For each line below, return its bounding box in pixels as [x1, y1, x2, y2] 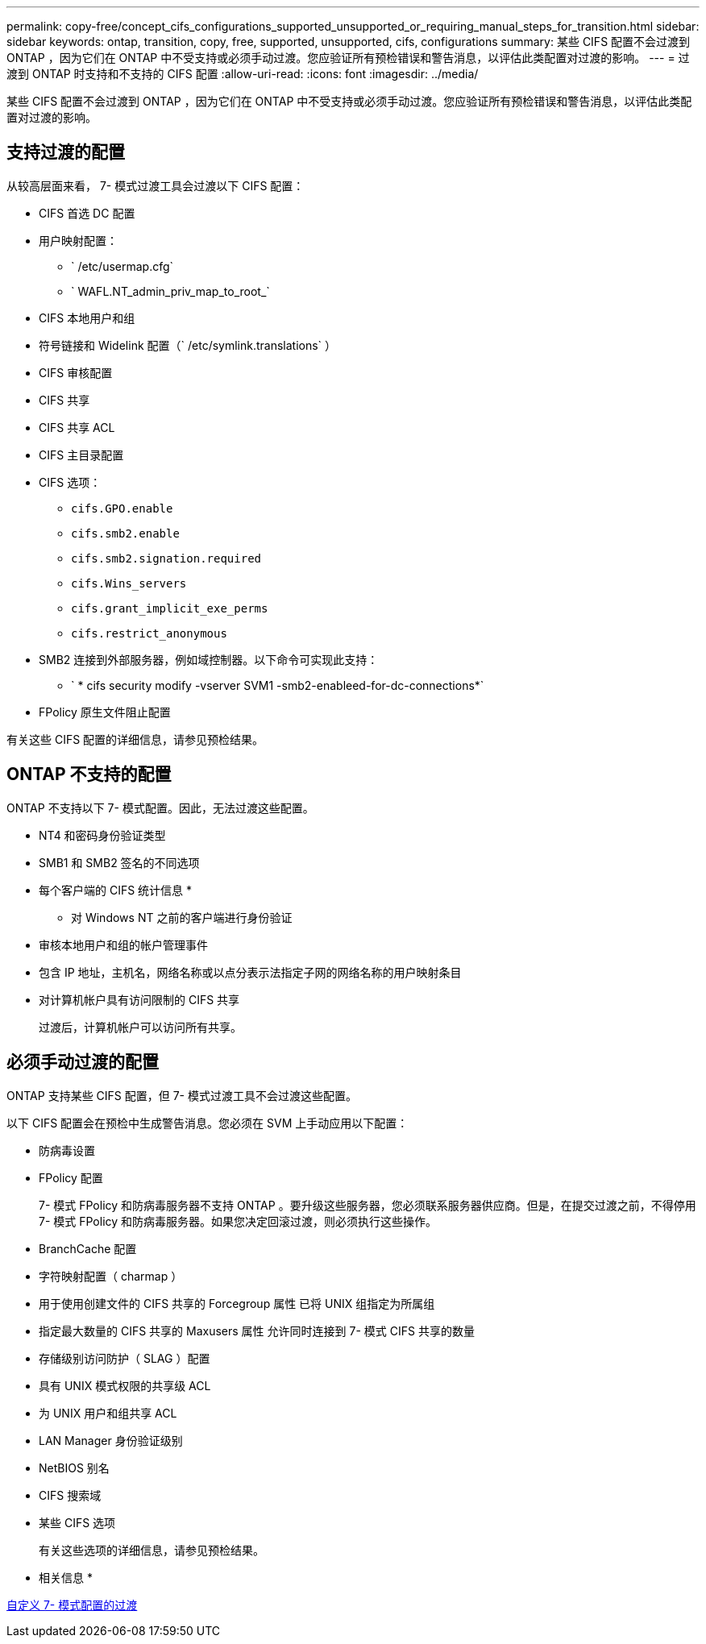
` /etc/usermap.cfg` [71, 259, 174, 273]
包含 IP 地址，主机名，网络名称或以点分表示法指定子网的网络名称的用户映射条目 [39, 965, 462, 979]
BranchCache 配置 [39, 1241, 137, 1256]
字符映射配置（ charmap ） [39, 1268, 183, 1283]
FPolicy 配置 [39, 1170, 103, 1185]
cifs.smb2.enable [71, 526, 180, 540]
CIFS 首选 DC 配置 [39, 205, 135, 220]
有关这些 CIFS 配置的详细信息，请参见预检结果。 [6, 732, 264, 746]
